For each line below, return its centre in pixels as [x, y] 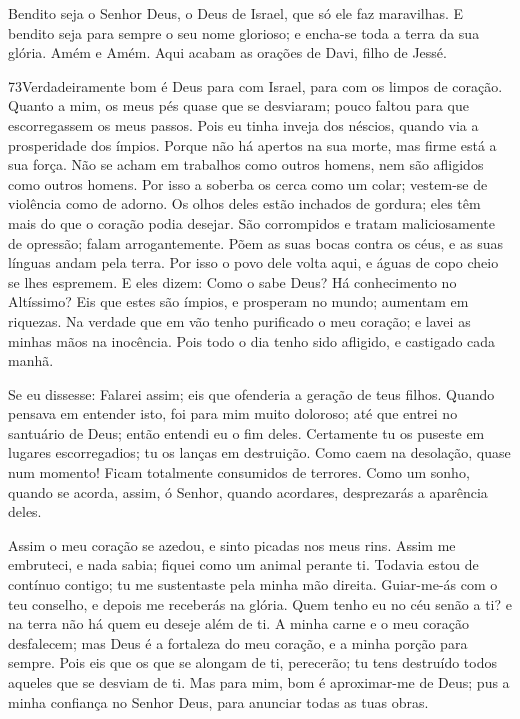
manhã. [31, 360]
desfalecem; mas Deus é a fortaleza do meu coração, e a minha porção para [238, 642]
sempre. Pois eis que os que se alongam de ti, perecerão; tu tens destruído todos [252, 662]
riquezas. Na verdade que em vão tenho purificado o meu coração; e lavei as [239, 320]
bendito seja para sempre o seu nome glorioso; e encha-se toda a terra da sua [244, 32]
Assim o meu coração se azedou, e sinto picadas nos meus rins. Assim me [232, 544]
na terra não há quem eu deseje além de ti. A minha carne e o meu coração [238, 623]
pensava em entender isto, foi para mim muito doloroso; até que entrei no [233, 413]
